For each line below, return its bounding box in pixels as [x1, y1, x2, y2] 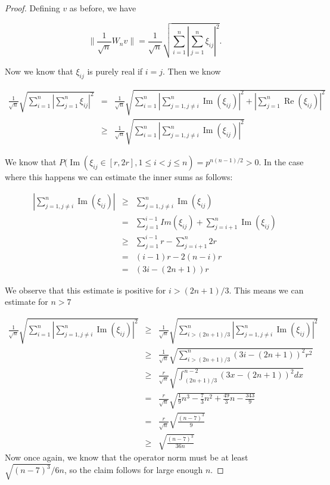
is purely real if [87, 64, 143, 77]
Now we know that [5, 64, 73, 77]
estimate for [5, 295, 48, 308]
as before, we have [69, 2, 136, 14]
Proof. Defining [5, 2, 60, 14]
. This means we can [229, 283, 304, 296]
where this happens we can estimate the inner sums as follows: [5, 170, 233, 183]
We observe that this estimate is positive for [5, 283, 166, 296]
